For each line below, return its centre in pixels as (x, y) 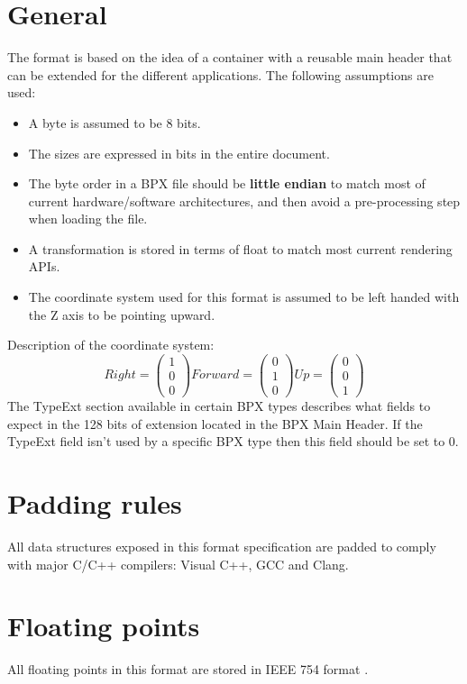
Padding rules (95, 502)
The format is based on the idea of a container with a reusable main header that (230, 57)
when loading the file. (88, 219)
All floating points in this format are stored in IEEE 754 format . (188, 669)
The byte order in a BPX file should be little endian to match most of (227, 183)
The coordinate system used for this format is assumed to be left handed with (244, 297)
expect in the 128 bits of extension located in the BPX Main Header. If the (215, 423)
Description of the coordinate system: (111, 345)
